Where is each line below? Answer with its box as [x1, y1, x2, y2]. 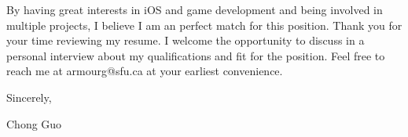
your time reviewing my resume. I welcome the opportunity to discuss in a [6, 32, 365, 49]
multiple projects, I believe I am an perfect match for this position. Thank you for [6, 16, 402, 33]
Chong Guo [6, 115, 62, 132]
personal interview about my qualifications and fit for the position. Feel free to [6, 47, 385, 63]
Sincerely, [6, 88, 52, 105]
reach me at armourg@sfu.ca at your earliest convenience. [6, 63, 283, 79]
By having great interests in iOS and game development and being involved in [6, 2, 383, 17]
